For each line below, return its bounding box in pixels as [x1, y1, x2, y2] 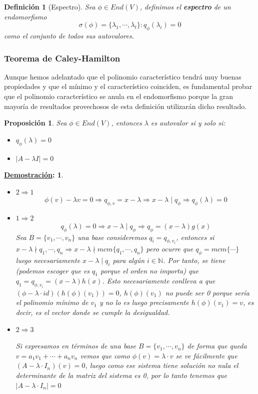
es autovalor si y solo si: [150, 117, 225, 128]
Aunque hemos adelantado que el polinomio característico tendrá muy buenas [4, 71, 241, 81]
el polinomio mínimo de [15, 297, 88, 307]
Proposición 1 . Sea [4, 117, 67, 128]
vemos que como [80, 350, 130, 360]
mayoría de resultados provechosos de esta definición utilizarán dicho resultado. [4, 100, 247, 111]
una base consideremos [77, 231, 147, 242]
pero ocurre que [146, 243, 193, 253]
